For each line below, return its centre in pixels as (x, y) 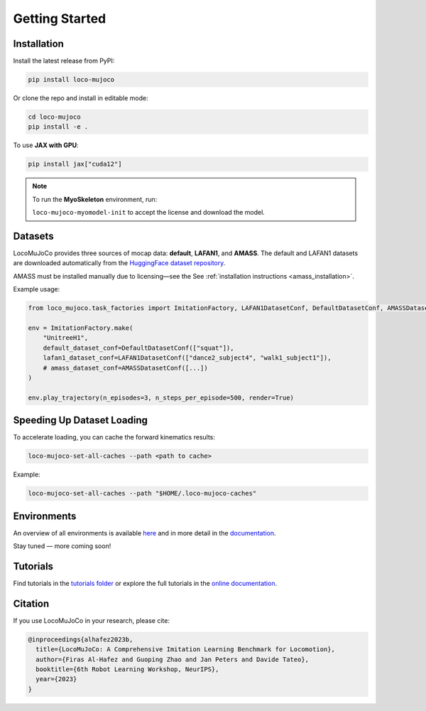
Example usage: (37, 289)
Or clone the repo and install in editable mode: (81, 98)
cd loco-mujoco (54, 117)
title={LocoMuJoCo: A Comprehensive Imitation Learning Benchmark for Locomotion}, (185, 649)
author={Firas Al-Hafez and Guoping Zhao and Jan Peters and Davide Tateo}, (172, 659)
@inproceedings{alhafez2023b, (81, 639)
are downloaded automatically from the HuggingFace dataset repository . (119, 263)
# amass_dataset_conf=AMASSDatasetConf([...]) (126, 368)
